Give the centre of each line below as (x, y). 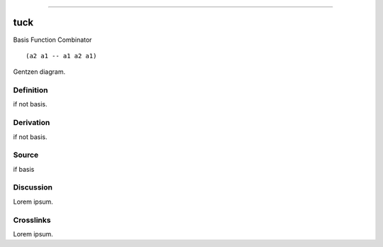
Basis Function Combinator (52, 40)
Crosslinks (32, 220)
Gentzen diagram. (39, 72)
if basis (24, 169)
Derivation (32, 123)
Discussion (33, 187)
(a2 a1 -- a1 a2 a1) (61, 56)
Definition (30, 90)
